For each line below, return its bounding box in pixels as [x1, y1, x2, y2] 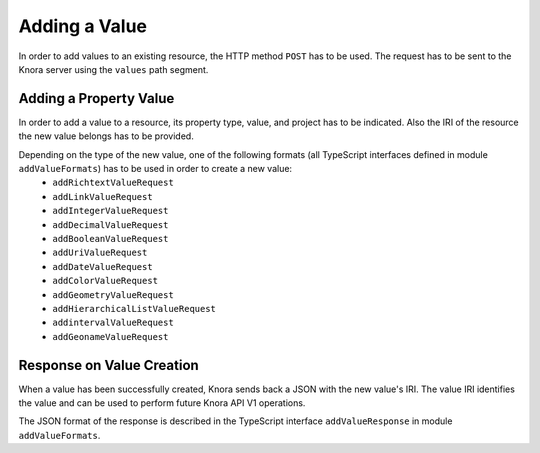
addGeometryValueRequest [52, 289, 174, 300]
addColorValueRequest [52, 275, 159, 287]
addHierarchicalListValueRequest [52, 303, 217, 314]
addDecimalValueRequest [52, 219, 169, 230]
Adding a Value [18, 15, 147, 37]
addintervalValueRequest [52, 317, 174, 329]
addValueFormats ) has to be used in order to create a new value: [18, 163, 293, 175]
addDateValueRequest [52, 261, 154, 272]
